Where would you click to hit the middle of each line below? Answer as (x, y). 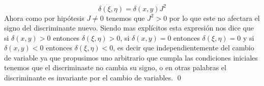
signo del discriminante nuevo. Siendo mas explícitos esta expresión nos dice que (129, 28)
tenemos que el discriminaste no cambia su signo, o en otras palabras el (115, 67)
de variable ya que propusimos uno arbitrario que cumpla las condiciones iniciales (131, 57)
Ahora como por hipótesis (44, 18)
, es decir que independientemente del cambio (184, 48)
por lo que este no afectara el (214, 18)
